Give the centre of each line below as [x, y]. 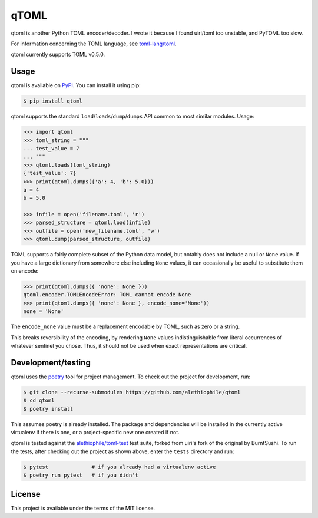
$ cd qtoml [39, 400]
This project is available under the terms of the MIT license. [83, 508]
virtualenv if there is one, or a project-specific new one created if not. [95, 432]
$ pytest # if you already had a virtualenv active [120, 467]
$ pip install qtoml [53, 101]
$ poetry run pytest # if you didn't [81, 475]
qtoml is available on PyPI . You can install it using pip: [76, 85]
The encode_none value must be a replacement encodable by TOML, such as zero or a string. [125, 326]
